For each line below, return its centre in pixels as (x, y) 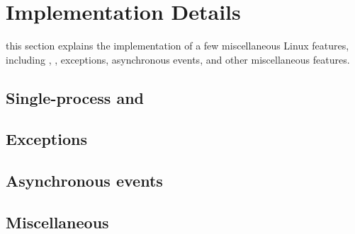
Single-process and (75, 97)
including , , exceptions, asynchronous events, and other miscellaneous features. (178, 59)
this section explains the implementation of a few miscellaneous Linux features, (177, 46)
